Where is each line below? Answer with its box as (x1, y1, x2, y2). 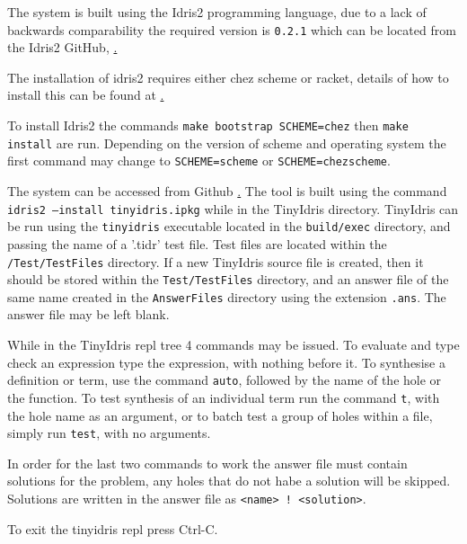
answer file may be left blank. (7, 305, 170, 324)
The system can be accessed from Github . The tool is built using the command (7, 182, 447, 200)
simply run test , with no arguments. (7, 424, 211, 442)
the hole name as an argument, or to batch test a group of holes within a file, (7, 406, 433, 424)
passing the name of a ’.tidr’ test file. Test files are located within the (7, 234, 387, 253)
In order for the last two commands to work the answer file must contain (7, 453, 408, 472)
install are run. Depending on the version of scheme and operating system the (7, 133, 446, 152)
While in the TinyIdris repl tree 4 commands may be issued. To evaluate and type (7, 335, 460, 354)
